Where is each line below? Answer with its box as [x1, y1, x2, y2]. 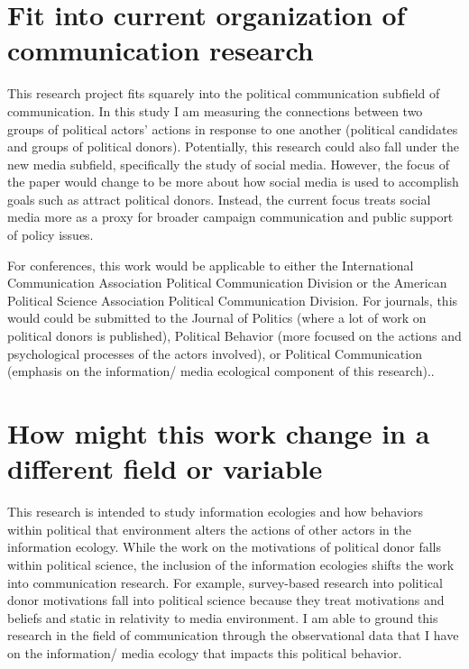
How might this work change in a [7, 415, 430, 451]
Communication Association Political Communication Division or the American [7, 273, 447, 292]
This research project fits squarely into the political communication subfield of [7, 84, 440, 103]
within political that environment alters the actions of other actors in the [7, 519, 412, 538]
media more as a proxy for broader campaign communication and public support [7, 207, 454, 226]
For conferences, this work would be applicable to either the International [7, 255, 414, 274]
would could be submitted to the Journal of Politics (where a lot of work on [7, 308, 427, 327]
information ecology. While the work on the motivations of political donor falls [7, 537, 441, 556]
